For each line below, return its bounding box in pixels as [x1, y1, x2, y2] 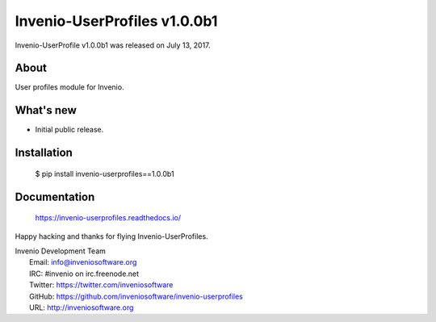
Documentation [15, 190, 95, 203]
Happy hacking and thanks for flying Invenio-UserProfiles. [15, 231, 209, 241]
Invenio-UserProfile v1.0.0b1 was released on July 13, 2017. [15, 40, 211, 50]
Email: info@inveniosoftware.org [29, 257, 137, 267]
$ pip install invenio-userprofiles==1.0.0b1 [35, 169, 174, 178]
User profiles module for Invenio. [15, 82, 124, 92]
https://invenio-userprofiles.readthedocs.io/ [35, 213, 182, 223]
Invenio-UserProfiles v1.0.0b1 [15, 12, 218, 30]
